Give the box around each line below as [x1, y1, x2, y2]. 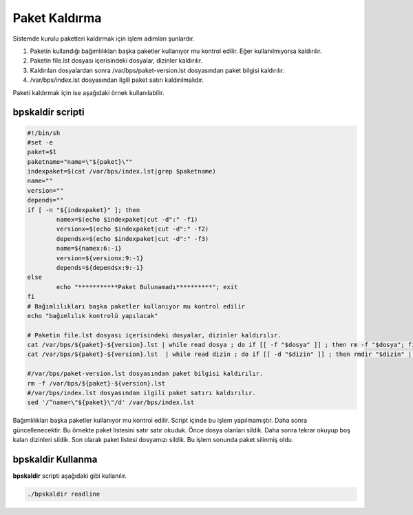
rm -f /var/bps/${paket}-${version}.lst [27, 379, 165, 387]
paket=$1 [27, 148, 57, 156]
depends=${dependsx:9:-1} [56, 264, 144, 271]
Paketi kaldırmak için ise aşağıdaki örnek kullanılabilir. [12, 88, 165, 96]
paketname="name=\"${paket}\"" [27, 158, 134, 165]
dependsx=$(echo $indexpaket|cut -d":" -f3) [56, 235, 209, 242]
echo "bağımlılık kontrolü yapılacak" [27, 312, 158, 319]
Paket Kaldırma [12, 10, 102, 25]
